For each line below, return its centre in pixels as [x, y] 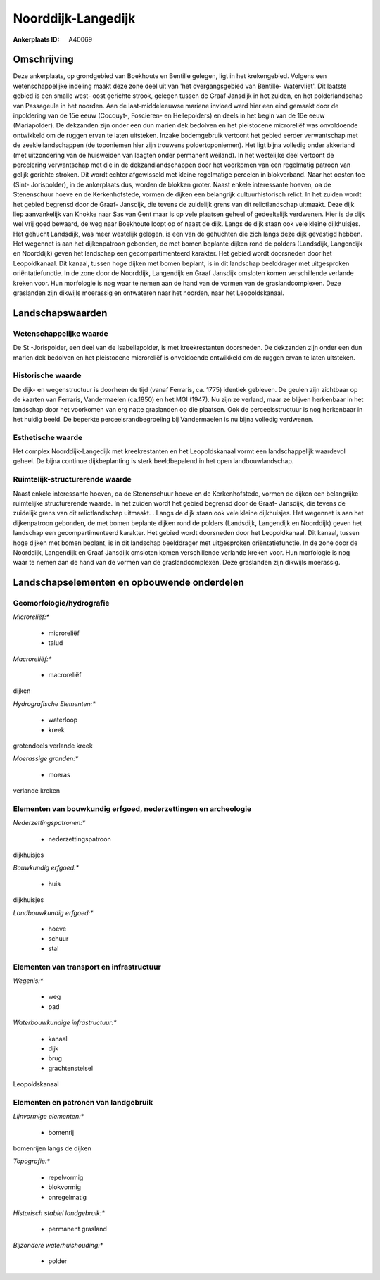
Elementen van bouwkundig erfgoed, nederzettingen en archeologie [132, 808]
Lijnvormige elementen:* [49, 1117]
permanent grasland [77, 1229]
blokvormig [64, 1187]
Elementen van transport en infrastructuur [87, 967]
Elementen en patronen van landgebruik [83, 1102]
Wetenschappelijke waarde [61, 333]
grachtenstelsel [71, 1068]
